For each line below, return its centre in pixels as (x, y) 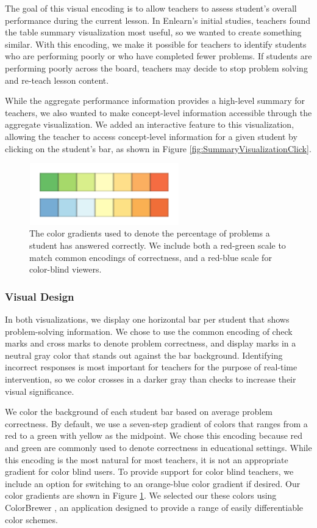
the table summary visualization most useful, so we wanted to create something (153, 32)
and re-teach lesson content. (57, 80)
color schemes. (31, 519)
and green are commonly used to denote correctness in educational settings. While (158, 447)
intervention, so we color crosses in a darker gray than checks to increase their (151, 379)
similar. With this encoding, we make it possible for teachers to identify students (156, 44)
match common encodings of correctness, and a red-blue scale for (151, 257)
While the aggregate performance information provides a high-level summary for (155, 101)
